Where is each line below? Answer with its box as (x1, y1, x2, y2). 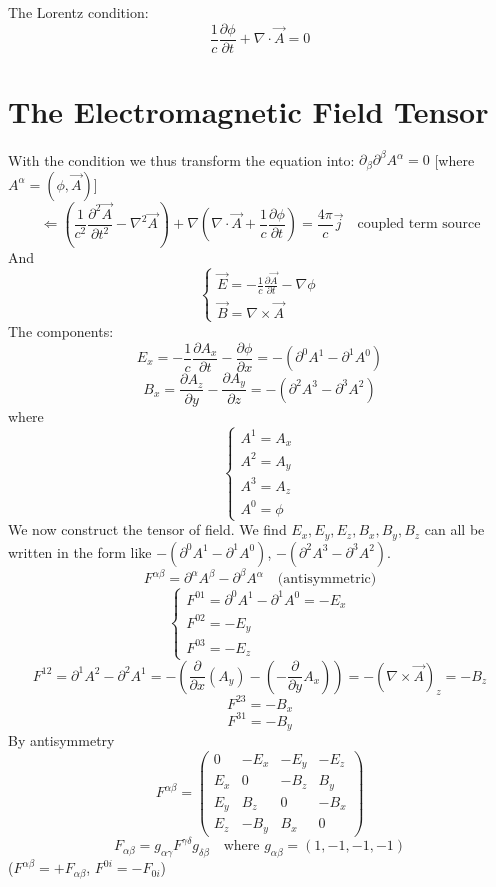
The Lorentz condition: (8, 2, 149, 22)
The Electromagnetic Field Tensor (8, 90, 489, 131)
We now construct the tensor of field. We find (8, 519, 287, 540)
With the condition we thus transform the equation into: (8, 149, 355, 170)
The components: (8, 320, 114, 341)
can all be (424, 519, 485, 540)
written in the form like (8, 541, 152, 562)
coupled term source (357, 217, 481, 232)
